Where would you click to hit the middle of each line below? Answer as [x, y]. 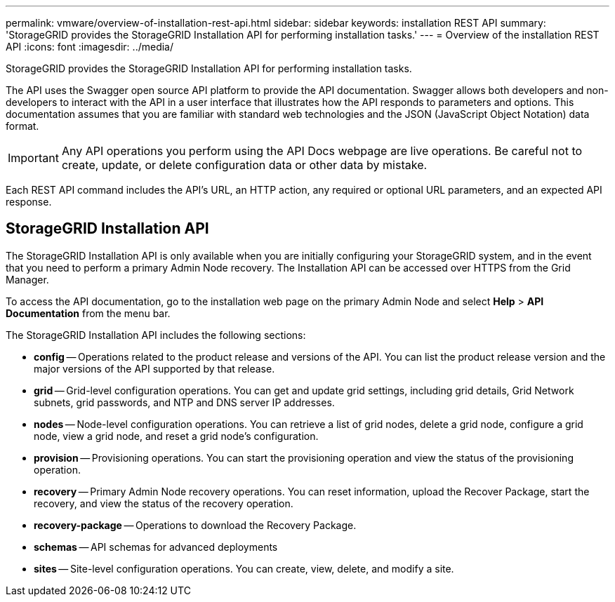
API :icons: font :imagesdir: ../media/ [90, 47]
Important [33, 158]
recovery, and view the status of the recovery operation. [164, 503]
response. [29, 202]
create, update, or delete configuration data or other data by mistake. [244, 165]
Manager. [27, 279]
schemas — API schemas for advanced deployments [156, 547]
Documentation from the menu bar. [88, 313]
